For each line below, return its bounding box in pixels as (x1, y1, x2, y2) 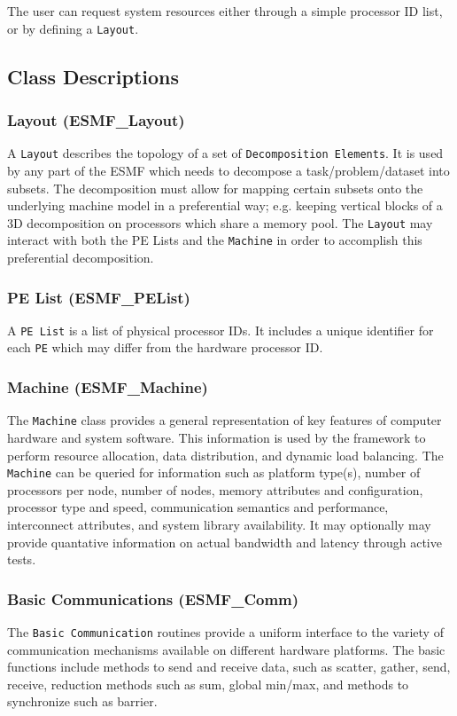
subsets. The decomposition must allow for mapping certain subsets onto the (7, 178, 423, 197)
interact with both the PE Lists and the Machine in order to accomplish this (7, 231, 422, 249)
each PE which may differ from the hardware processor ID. (7, 338, 323, 357)
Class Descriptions (7, 62, 180, 90)
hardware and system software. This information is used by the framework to (7, 429, 426, 446)
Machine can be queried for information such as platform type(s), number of (7, 463, 421, 482)
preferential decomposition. (7, 248, 154, 266)
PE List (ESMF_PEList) (7, 286, 190, 308)
